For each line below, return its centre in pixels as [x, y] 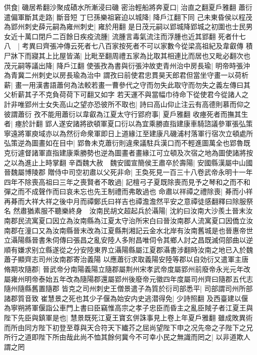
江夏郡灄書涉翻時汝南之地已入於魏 [197, 249]
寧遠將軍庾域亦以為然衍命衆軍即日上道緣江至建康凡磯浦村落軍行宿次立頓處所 [128, 133]
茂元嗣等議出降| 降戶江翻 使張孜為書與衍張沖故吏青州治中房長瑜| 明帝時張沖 [127, 65]
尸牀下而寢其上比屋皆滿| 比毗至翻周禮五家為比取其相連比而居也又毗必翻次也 [127, 55]
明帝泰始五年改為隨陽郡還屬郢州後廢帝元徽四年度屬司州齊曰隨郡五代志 [139, 279]
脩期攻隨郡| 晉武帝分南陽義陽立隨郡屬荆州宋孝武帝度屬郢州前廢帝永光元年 [124, 269]
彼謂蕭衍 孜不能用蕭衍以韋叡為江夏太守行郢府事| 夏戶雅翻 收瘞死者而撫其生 [126, 114]
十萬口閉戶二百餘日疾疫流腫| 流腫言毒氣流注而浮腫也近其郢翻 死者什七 [132, 36]
